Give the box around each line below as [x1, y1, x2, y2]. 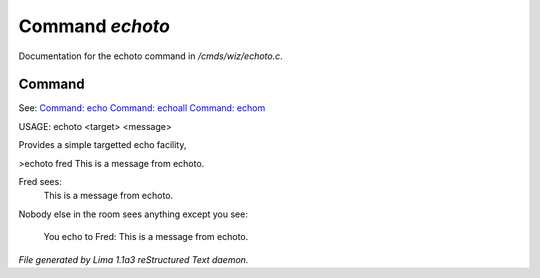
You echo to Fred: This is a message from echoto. [43, 231, 249, 243]
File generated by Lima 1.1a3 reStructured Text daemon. [18, 253, 249, 265]
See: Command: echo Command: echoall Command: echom [18, 102, 266, 114]
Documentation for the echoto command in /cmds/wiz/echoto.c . [18, 50, 284, 62]
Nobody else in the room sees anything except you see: [18, 208, 249, 220]
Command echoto [18, 15, 170, 37]
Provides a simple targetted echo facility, [18, 139, 187, 151]
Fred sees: [18, 176, 62, 188]
